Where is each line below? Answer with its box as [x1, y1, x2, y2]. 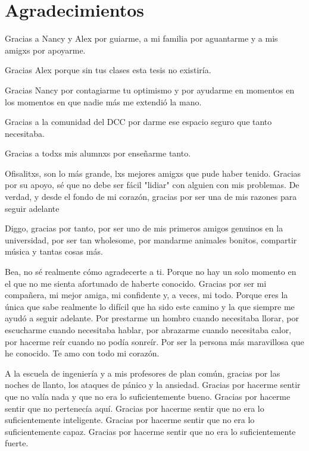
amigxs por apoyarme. [5, 43, 86, 56]
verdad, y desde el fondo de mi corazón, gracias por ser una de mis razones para [5, 190, 297, 203]
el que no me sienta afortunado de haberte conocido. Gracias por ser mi [5, 277, 267, 289]
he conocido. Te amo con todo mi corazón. [5, 347, 160, 359]
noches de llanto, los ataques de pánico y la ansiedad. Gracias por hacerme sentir [5, 378, 301, 391]
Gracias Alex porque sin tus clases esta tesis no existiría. [5, 64, 211, 76]
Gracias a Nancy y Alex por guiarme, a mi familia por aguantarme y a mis [5, 32, 278, 45]
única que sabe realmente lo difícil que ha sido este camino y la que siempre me [5, 300, 295, 312]
